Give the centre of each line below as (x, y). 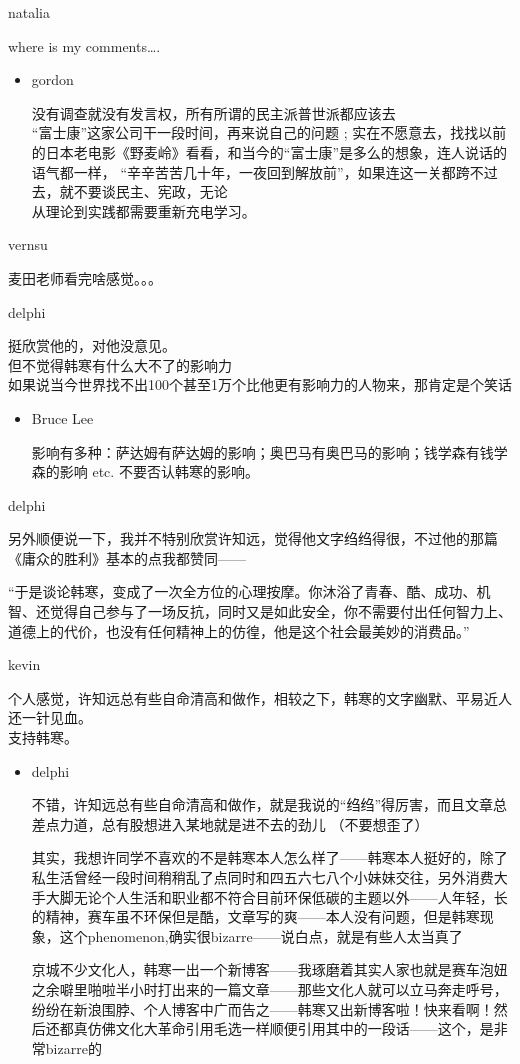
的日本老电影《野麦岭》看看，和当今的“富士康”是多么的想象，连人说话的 (269, 151)
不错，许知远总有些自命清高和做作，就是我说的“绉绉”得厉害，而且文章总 (269, 804)
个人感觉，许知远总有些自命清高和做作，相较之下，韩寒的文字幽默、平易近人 (260, 697)
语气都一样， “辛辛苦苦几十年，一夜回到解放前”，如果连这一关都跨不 (257, 171)
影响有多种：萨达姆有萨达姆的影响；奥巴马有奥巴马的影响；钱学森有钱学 (269, 451)
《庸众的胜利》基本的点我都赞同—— (127, 557)
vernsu (28, 244)
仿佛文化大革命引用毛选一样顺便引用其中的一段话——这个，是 (290, 1028)
